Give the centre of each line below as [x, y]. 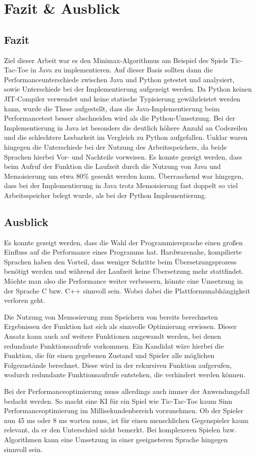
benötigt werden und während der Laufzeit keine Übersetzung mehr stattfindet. [124, 271]
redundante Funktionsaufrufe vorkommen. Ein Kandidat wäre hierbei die [114, 345]
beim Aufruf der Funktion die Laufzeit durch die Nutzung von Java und [112, 166]
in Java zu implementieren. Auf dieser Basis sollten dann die [122, 70]
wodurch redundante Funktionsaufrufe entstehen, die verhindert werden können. [125, 375]
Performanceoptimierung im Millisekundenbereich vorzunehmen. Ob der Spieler [124, 410]
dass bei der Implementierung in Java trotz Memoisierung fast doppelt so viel [121, 185]
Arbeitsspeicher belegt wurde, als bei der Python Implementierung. [105, 195]
